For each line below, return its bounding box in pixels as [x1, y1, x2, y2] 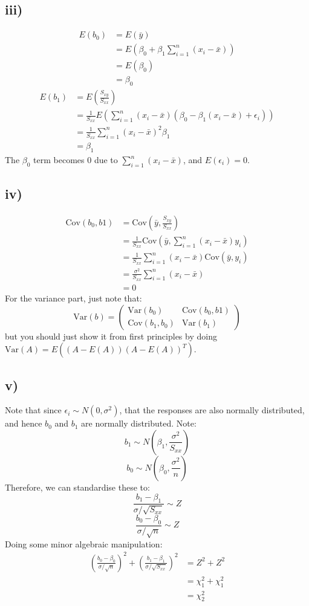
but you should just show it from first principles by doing [5, 329, 217, 342]
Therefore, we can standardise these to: [5, 480, 150, 493]
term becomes [33, 153, 85, 166]
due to [94, 153, 118, 166]
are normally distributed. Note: [81, 417, 197, 430]
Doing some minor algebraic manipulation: [5, 537, 163, 550]
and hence [5, 417, 42, 430]
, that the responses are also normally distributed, [119, 404, 305, 416]
